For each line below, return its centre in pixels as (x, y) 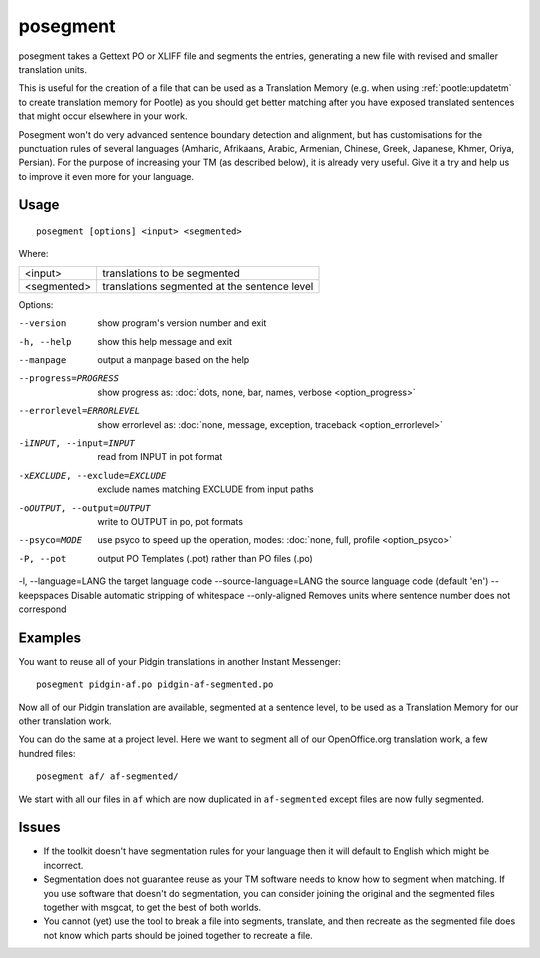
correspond (42, 609)
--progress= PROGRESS (69, 378)
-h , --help (45, 341)
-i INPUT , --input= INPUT (76, 443)
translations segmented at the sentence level (207, 286)
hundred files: (47, 753)
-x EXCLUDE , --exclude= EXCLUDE (92, 475)
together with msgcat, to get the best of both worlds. (152, 907)
